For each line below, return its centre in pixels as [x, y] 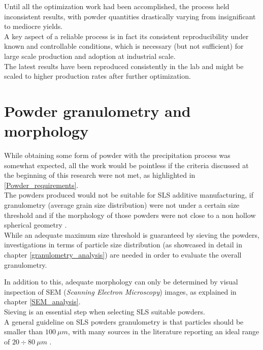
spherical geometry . [36, 225]
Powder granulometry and [97, 110]
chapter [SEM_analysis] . [42, 301]
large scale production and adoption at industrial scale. [90, 56]
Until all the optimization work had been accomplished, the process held [117, 6]
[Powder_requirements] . [41, 185]
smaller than [24, 331]
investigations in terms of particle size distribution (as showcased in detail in [123, 245]
